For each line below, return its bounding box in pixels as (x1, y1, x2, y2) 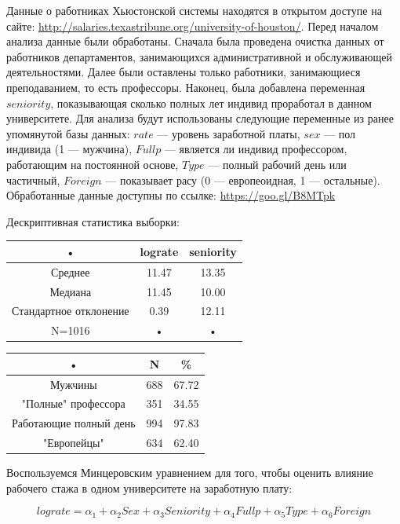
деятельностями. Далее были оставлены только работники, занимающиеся (6, 64, 361, 80)
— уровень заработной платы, (157, 125, 300, 141)
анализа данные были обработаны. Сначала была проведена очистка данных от (6, 33, 384, 49)
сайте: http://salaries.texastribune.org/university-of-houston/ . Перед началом (6, 17, 379, 34)
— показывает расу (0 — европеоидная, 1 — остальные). (105, 171, 380, 188)
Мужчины (49, 376, 97, 392)
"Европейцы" (42, 434, 104, 451)
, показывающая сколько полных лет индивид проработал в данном (50, 94, 372, 111)
